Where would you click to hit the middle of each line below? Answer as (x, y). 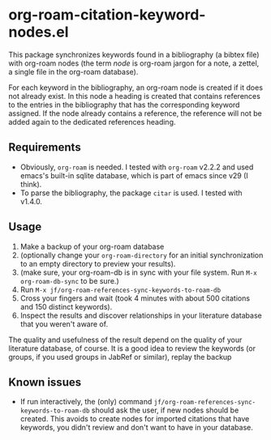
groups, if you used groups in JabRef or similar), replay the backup (120, 357)
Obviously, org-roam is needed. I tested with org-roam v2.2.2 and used (137, 167)
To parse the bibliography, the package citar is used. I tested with (131, 193)
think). (31, 184)
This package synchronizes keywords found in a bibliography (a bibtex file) (134, 54)
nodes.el (39, 32)
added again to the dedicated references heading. (92, 122)
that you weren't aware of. (64, 324)
